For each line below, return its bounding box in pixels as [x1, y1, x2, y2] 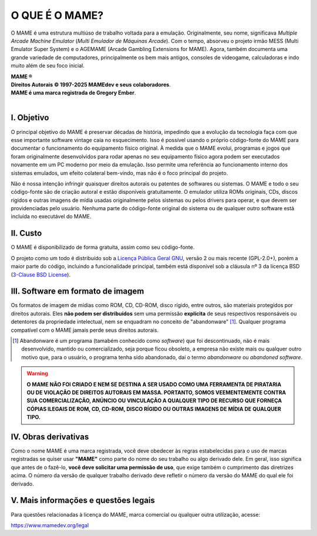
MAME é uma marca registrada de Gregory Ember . [11, 89, 136, 96]
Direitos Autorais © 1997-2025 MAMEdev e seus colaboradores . [11, 81, 171, 88]
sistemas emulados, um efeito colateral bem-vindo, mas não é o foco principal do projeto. [11, 169, 228, 176]
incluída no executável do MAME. [11, 213, 92, 220]
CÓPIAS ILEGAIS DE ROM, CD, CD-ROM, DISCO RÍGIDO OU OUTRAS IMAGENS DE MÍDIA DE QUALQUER [26, 405, 282, 412]
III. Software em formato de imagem [11, 286, 144, 296]
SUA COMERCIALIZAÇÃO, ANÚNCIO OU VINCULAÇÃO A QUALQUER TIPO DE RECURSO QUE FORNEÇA [26, 397, 282, 404]
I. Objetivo [11, 113, 49, 123]
